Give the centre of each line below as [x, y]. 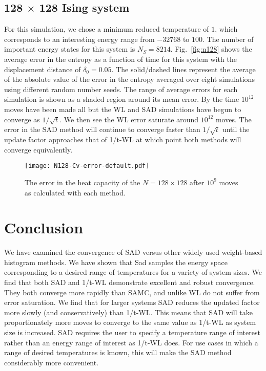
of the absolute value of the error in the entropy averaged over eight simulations [129, 79]
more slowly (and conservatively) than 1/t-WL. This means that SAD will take [128, 312]
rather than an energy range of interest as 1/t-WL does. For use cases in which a [131, 342]
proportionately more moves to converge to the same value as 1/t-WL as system [130, 322]
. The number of [228, 39]
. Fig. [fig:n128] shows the [211, 49]
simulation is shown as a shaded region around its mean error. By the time [122, 99]
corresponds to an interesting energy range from [79, 39]
